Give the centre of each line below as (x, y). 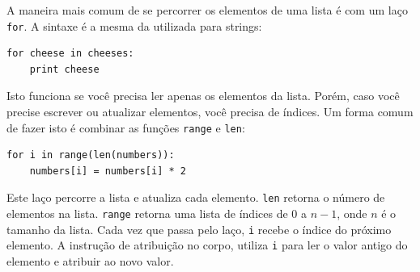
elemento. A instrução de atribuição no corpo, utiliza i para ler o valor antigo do (207, 245)
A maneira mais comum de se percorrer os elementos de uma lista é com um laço (207, 10)
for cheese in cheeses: (70, 54)
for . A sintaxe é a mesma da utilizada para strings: (134, 25)
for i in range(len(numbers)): (91, 155)
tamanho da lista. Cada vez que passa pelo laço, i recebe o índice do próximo (199, 229)
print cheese (64, 69)
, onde (352, 213)
